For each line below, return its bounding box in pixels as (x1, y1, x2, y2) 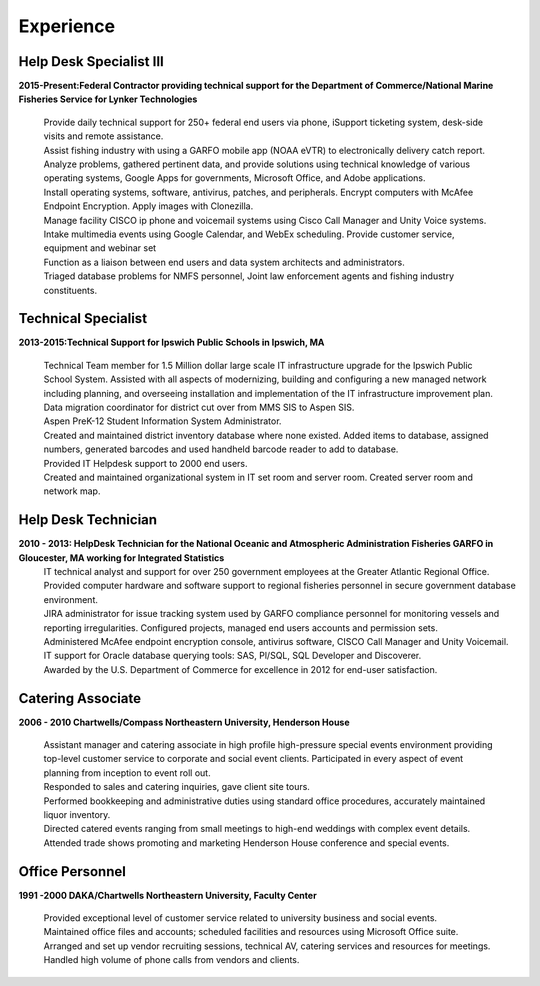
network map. (43, 485, 101, 497)
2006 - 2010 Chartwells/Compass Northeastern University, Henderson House (18, 716, 350, 728)
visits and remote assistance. (43, 130, 164, 142)
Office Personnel (18, 863, 127, 880)
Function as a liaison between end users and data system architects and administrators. (43, 256, 405, 268)
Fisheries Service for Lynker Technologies (18, 93, 198, 105)
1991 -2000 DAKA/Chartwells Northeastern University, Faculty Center (18, 889, 317, 901)
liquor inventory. (43, 809, 111, 821)
